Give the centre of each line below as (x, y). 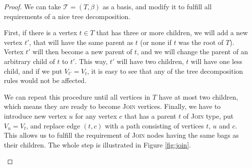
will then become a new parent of (82, 52)
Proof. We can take (32, 6)
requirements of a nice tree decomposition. (67, 16)
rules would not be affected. (45, 80)
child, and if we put (33, 71)
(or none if (156, 42)
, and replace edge (53, 125)
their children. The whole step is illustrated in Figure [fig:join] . (97, 144)
